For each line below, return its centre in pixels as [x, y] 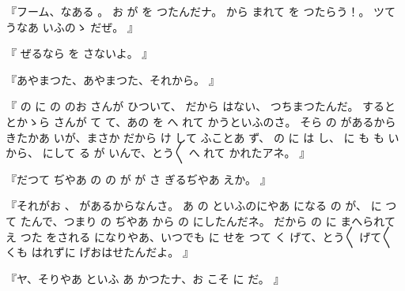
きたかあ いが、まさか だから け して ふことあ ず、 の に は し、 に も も [195, 137]
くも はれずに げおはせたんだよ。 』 [100, 252]
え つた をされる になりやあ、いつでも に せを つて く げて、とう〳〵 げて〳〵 [199, 236]
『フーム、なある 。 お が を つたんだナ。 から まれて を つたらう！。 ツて [201, 11]
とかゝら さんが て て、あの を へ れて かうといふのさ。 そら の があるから [201, 121]
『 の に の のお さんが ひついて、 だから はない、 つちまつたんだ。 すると [201, 106]
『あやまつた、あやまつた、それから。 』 [113, 79]
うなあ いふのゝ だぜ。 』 [72, 26]
